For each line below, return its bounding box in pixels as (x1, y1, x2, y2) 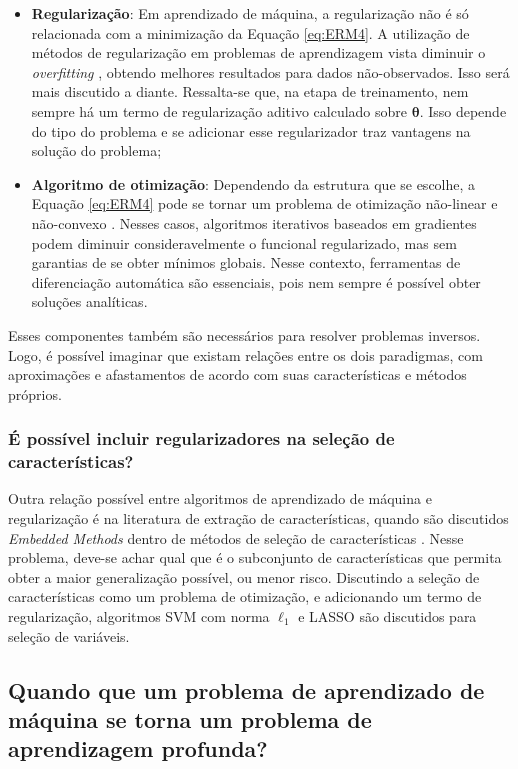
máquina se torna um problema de (8, 703, 372, 734)
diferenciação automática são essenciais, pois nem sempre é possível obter (31, 271, 481, 292)
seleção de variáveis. (8, 625, 130, 646)
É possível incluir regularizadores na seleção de (8, 426, 395, 451)
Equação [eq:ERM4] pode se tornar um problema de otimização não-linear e (31, 193, 498, 214)
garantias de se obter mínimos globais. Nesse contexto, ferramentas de (31, 252, 461, 273)
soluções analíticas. (31, 291, 148, 312)
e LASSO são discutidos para (298, 605, 477, 626)
